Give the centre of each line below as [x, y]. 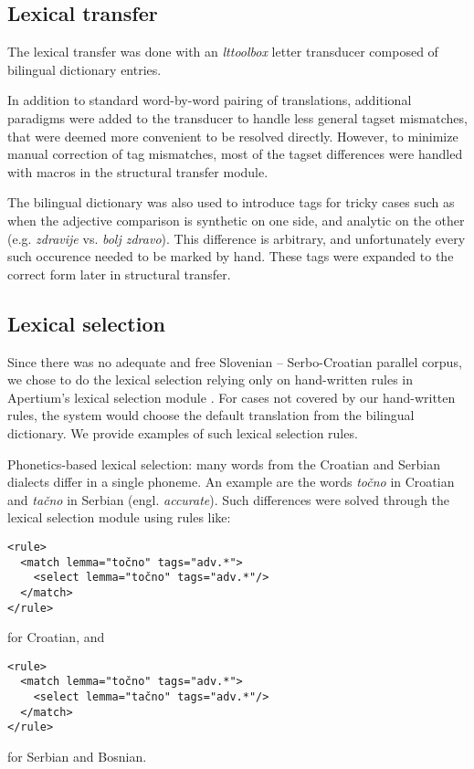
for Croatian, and [56, 637]
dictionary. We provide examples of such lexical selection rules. [183, 432]
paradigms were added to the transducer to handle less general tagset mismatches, [237, 117]
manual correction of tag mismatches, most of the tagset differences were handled [235, 154]
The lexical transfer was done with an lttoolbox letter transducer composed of [223, 52]
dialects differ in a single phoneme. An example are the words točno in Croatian [231, 482]
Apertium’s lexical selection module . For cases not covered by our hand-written [232, 397]
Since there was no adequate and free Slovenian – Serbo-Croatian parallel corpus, [235, 361]
